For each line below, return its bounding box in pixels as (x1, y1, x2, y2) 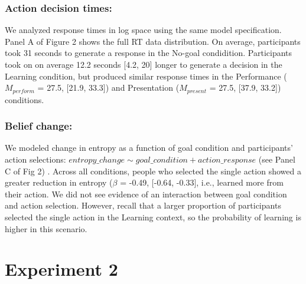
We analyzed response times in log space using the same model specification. (5, 24, 282, 36)
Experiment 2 (5, 257, 118, 281)
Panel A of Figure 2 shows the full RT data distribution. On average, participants (5, 35, 301, 47)
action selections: (5, 153, 66, 166)
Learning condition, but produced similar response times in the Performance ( (5, 70, 287, 82)
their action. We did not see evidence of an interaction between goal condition (5, 187, 287, 200)
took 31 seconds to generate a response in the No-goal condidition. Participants (5, 47, 292, 59)
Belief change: (5, 118, 73, 133)
